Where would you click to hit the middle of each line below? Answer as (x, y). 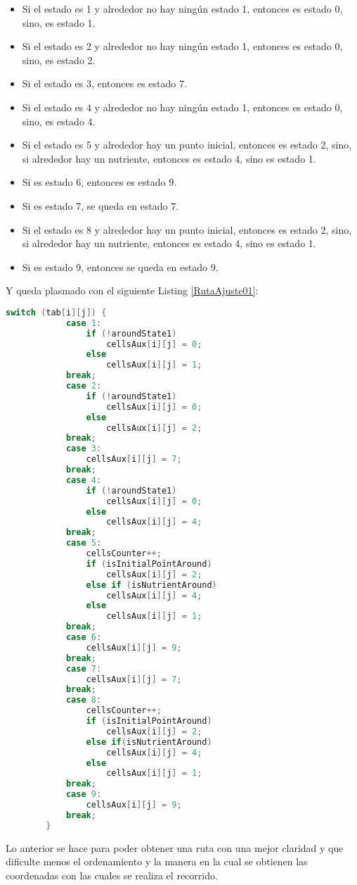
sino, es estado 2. (59, 59)
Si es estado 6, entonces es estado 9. (99, 182)
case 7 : (84, 669)
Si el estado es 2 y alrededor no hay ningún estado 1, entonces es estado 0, (182, 46)
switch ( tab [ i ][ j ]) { (56, 312)
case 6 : (84, 638)
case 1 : (84, 323)
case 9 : (84, 795)
